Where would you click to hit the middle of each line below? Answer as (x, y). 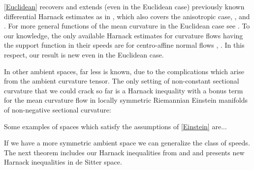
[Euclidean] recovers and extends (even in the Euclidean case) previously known (124, 6)
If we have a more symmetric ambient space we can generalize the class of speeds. (127, 143)
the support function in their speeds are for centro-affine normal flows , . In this (124, 45)
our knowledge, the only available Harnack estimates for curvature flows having (124, 35)
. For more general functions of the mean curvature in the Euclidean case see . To (127, 26)
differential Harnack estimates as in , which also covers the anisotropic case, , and (127, 16)
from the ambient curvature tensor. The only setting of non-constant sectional (122, 81)
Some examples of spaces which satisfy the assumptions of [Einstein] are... (115, 126)
